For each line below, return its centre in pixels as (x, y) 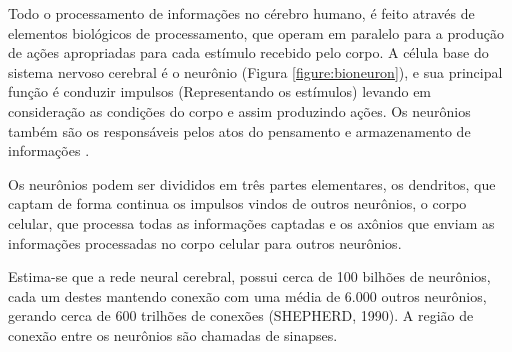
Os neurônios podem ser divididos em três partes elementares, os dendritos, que (252, 183)
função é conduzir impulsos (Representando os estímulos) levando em (220, 91)
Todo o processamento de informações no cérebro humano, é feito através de (241, 13)
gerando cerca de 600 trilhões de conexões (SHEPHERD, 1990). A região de (241, 315)
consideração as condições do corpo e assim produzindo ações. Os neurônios (239, 110)
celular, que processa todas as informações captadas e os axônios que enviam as (251, 222)
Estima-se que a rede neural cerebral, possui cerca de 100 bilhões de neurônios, (249, 276)
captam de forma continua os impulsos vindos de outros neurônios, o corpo (237, 203)
